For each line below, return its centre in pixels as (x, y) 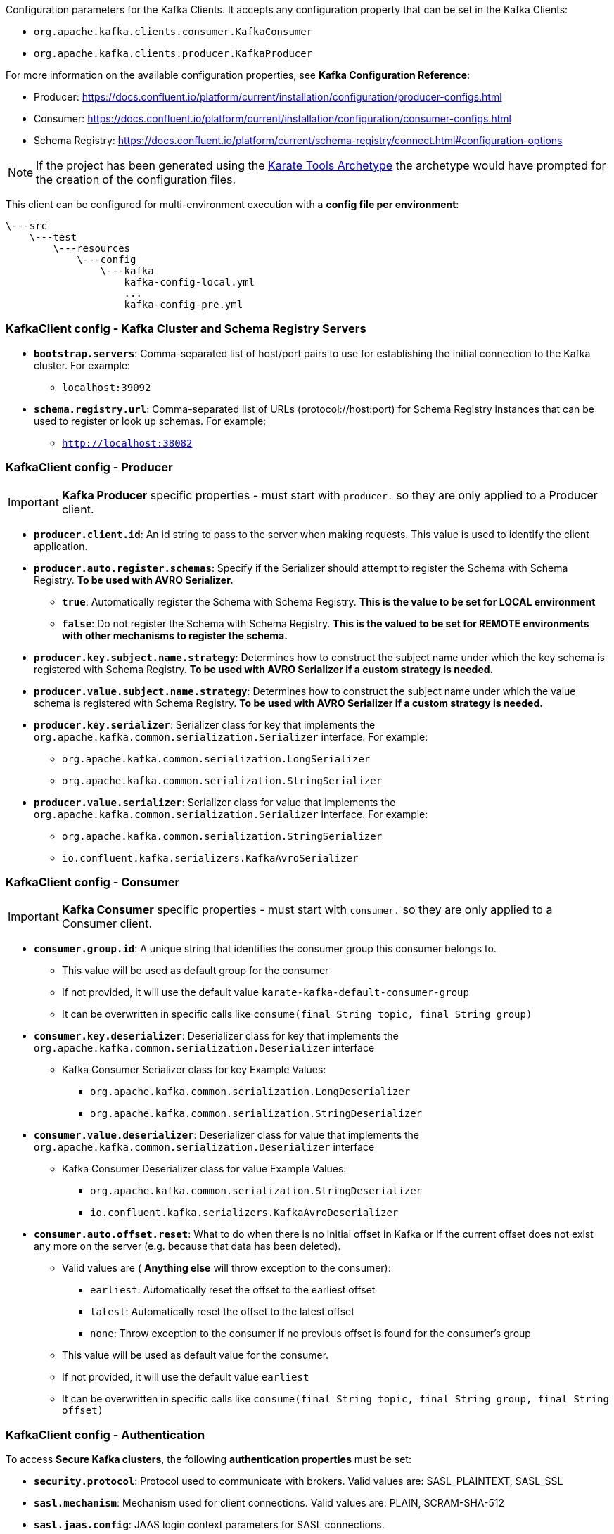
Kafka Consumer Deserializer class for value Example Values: (204, 1169)
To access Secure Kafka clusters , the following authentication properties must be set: (209, 1459)
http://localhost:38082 (127, 443)
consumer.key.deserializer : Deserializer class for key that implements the (216, 1036)
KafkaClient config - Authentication (105, 1434)
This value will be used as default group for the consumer (196, 971)
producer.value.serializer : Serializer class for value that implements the (215, 802)
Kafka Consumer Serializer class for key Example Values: (194, 1070)
